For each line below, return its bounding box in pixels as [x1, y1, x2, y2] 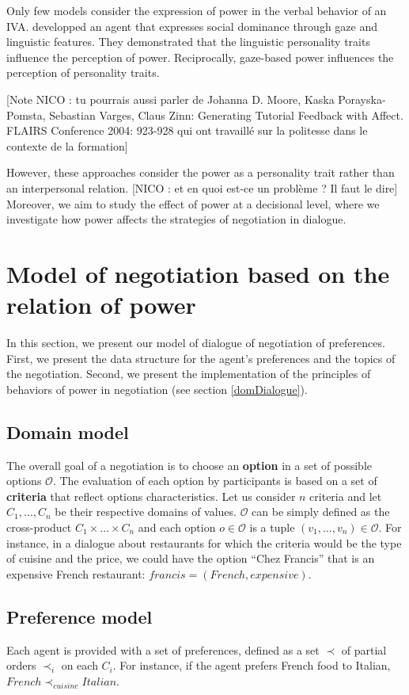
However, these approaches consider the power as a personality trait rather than [6, 164, 395, 181]
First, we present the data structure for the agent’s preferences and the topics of [6, 349, 396, 366]
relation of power [6, 288, 196, 321]
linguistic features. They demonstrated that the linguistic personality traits [6, 33, 370, 50]
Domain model [6, 419, 129, 444]
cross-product [6, 518, 72, 535]
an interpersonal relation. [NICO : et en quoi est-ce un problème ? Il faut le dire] [6, 179, 398, 196]
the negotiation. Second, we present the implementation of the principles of [6, 365, 371, 382]
